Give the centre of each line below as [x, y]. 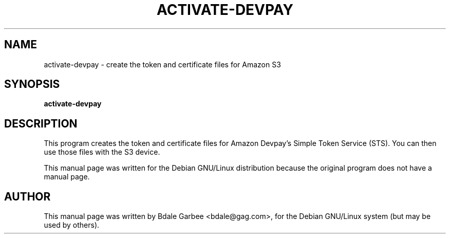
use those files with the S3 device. [102, 152]
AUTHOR [27, 196]
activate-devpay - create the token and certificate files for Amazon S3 [162, 64]
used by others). [72, 225]
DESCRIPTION [41, 123]
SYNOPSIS [32, 84]
